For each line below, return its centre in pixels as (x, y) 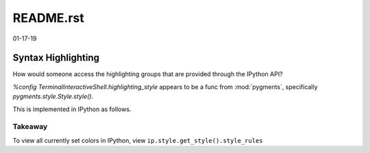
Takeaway (30, 127)
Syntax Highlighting (56, 58)
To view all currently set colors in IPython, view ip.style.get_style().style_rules (138, 140)
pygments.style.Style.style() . (53, 97)
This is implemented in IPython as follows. (72, 109)
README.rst (49, 18)
